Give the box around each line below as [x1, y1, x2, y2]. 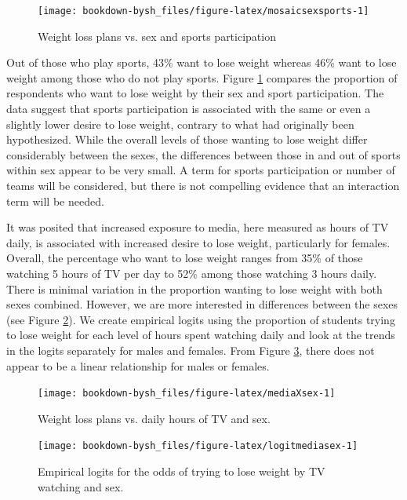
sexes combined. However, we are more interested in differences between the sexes [6, 296, 398, 312]
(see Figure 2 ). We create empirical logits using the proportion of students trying [6, 311, 395, 327]
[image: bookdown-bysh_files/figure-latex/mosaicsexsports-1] [38, 5, 369, 16]
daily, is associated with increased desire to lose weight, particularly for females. [6, 234, 391, 250]
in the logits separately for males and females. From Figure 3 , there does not [6, 341, 375, 358]
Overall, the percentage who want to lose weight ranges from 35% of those [6, 250, 363, 266]
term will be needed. [6, 192, 104, 209]
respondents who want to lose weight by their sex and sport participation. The [6, 85, 384, 101]
